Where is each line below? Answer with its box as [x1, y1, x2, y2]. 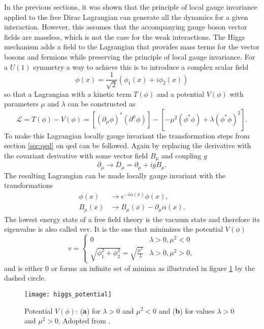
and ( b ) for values [158, 305, 215, 316]
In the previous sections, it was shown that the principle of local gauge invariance [4, 2, 258, 12]
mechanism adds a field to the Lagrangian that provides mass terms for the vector [4, 41, 260, 52]
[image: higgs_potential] [24, 290, 112, 298]
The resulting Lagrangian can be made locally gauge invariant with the [4, 170, 225, 180]
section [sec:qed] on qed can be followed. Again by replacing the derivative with [4, 140, 251, 151]
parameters [4, 98, 39, 109]
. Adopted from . [58, 315, 111, 326]
